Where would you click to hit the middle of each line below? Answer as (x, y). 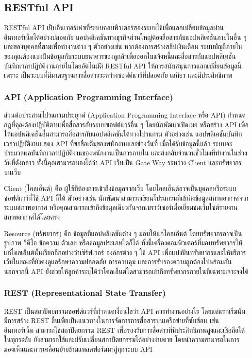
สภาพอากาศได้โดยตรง (32, 216)
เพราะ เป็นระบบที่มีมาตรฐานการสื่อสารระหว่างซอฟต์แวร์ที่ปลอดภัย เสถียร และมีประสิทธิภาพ (118, 75)
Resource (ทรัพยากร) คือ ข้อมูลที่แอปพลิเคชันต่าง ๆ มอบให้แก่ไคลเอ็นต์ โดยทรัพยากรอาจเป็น (123, 233)
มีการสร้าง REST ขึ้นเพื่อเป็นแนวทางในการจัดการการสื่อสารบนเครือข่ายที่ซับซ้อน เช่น (112, 320)
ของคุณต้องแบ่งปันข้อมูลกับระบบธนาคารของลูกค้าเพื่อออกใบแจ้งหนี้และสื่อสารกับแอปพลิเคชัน (120, 56)
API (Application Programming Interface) (89, 96)
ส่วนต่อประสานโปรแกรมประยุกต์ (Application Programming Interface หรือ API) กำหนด (125, 114)
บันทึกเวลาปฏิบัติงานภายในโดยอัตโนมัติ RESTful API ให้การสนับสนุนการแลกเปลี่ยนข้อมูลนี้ (123, 65)
